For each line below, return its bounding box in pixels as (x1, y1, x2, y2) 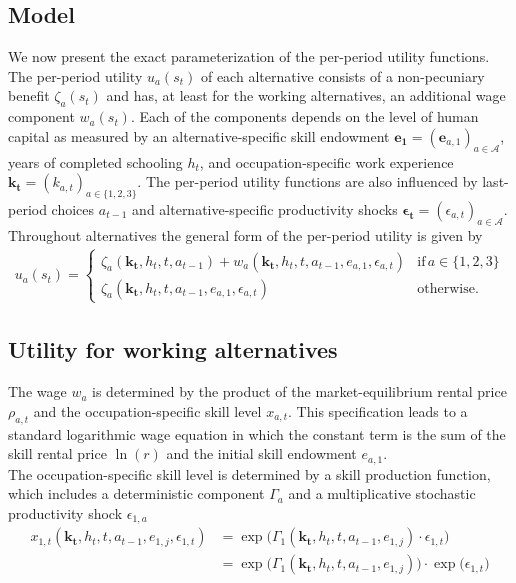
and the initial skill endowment (166, 443, 357, 464)
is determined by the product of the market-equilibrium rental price (92, 381, 507, 402)
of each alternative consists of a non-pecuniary (200, 65, 485, 86)
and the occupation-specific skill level (33, 400, 262, 421)
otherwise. (417, 281, 479, 296)
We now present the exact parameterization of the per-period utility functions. (8, 46, 490, 67)
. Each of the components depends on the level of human (130, 106, 479, 127)
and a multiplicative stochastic (288, 483, 476, 504)
